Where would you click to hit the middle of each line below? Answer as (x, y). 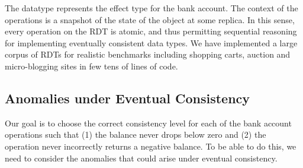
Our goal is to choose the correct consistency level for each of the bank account (148, 123)
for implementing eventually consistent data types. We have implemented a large (151, 42)
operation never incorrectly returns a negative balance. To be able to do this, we (151, 146)
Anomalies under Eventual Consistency (128, 98)
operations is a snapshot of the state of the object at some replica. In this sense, (150, 19)
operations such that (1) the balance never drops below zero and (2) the (136, 134)
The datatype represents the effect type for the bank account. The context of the (151, 8)
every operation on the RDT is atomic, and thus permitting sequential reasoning (151, 31)
